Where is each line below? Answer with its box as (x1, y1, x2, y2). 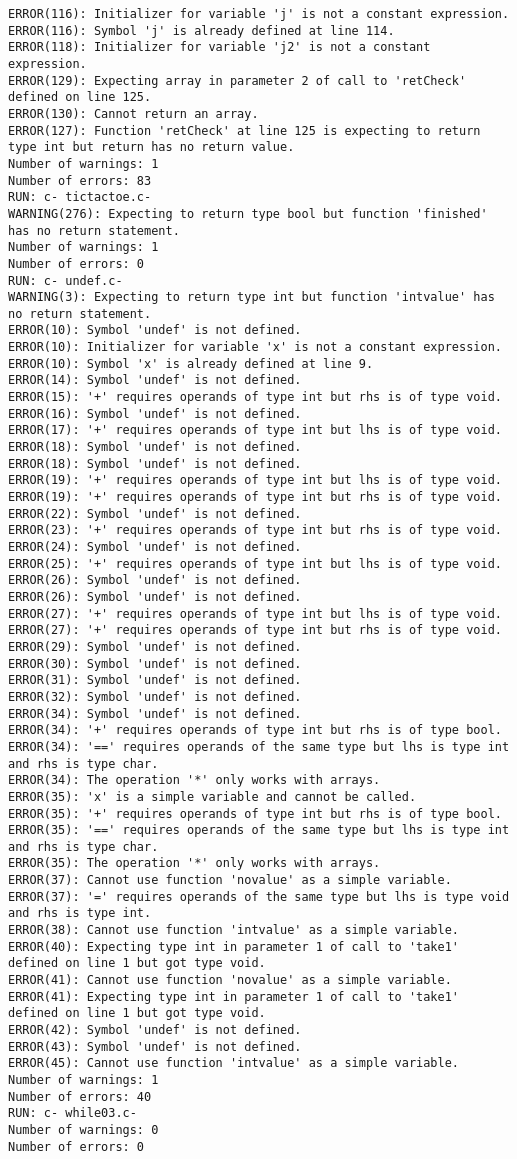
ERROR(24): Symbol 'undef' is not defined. (8, 540, 302, 554)
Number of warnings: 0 (8, 1122, 159, 1137)
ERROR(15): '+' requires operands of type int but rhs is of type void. (8, 390, 502, 405)
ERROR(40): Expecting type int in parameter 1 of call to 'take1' (8, 939, 460, 954)
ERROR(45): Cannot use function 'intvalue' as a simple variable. (8, 1056, 460, 1071)
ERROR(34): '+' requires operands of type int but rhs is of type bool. (8, 723, 502, 738)
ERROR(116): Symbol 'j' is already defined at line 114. (8, 23, 395, 38)
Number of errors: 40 (8, 1089, 152, 1104)
